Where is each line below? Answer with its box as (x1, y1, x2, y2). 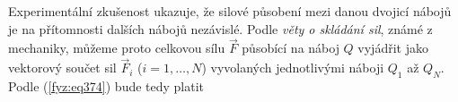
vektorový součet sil (8, 58, 117, 77)
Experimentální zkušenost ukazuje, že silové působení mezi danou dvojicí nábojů (8, 2, 452, 20)
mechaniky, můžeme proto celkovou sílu (8, 38, 225, 57)
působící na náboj (242, 38, 339, 57)
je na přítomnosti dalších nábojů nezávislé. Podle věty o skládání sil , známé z (8, 19, 433, 38)
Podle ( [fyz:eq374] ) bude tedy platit (8, 77, 205, 96)
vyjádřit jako (357, 38, 428, 57)
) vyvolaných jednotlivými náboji (201, 58, 384, 77)
